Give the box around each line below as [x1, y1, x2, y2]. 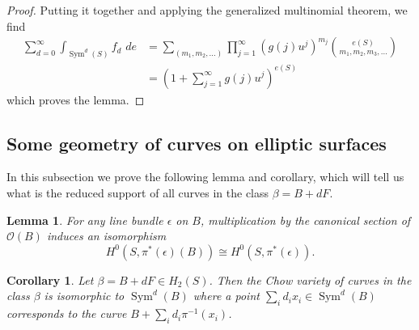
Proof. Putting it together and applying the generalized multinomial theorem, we [6, 2, 408, 18]
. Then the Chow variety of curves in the [209, 271, 412, 288]
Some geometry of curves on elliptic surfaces [6, 130, 387, 155]
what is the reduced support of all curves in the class [6, 184, 269, 201]
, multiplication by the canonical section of [201, 211, 411, 228]
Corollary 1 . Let [6, 271, 94, 288]
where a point [193, 287, 260, 304]
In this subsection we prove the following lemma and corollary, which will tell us [6, 168, 404, 185]
